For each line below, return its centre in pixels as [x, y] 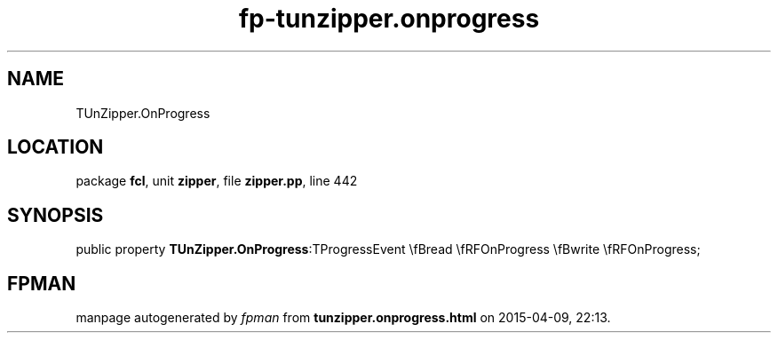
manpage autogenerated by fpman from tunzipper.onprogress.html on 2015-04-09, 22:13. [343, 318]
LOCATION [56, 147]
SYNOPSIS [56, 215]
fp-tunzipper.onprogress [389, 19]
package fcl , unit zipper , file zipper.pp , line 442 [217, 181]
